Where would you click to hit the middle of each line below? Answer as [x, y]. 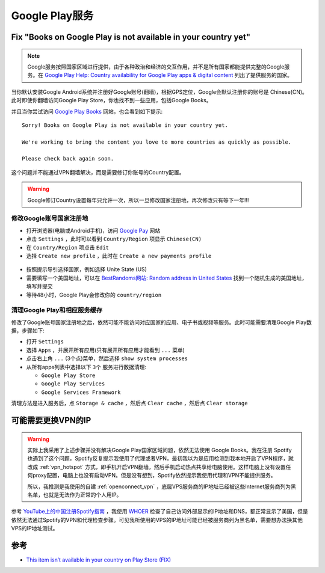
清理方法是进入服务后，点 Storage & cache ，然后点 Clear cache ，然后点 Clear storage [129, 403]
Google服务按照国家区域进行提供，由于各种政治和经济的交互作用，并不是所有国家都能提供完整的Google [156, 67]
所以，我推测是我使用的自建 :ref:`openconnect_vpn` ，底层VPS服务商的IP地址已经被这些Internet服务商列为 [159, 486]
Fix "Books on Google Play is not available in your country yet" [131, 37]
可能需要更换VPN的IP [51, 420]
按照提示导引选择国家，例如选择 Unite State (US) [87, 269]
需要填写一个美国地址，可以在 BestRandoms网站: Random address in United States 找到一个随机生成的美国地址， [167, 278]
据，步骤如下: [28, 331]
